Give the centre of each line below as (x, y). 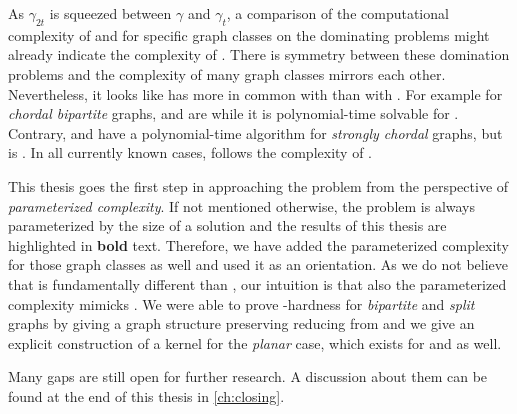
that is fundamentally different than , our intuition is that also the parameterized (257, 283)
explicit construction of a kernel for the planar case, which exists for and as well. (255, 342)
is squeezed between (110, 13)
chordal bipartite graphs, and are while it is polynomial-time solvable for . (233, 113)
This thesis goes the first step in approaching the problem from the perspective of (258, 185)
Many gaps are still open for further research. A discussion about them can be (248, 376)
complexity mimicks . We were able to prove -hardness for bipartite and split (241, 303)
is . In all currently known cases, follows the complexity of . (190, 152)
